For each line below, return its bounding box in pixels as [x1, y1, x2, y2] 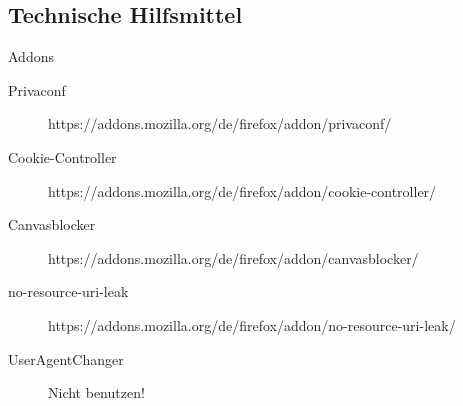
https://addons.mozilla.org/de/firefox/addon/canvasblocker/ [48, 247, 419, 268]
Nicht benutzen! [48, 382, 145, 403]
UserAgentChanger [8, 348, 124, 369]
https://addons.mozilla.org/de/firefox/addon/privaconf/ [48, 113, 392, 134]
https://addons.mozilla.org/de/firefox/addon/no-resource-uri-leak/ [48, 314, 456, 335]
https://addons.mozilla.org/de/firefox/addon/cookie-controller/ [48, 180, 437, 201]
